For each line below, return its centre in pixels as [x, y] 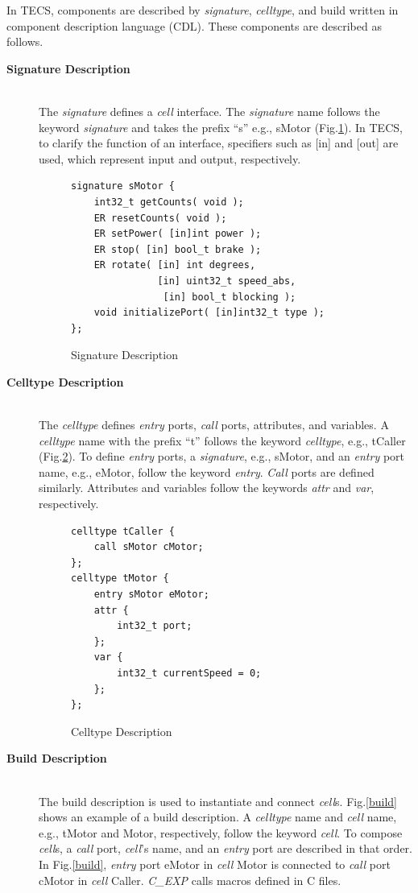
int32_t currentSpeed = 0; [189, 673]
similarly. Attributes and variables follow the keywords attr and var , [207, 488]
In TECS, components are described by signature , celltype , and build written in [203, 10]
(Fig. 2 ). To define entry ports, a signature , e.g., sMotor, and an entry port [222, 456]
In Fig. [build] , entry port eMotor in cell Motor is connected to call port [215, 864]
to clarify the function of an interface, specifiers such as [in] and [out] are [219, 143]
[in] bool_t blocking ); [230, 297]
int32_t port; [155, 626]
